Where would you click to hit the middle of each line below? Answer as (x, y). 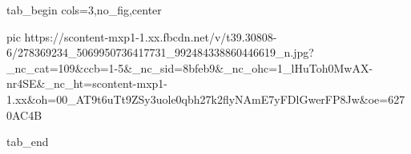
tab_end (28, 142)
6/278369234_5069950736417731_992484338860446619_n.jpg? (160, 52)
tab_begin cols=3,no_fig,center (84, 10)
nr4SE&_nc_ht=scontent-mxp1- (87, 83)
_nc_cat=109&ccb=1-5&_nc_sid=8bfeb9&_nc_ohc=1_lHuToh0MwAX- (190, 67)
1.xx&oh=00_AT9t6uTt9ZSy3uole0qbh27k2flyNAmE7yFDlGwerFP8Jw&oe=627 (206, 99)
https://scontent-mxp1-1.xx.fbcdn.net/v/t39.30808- (151, 36)
